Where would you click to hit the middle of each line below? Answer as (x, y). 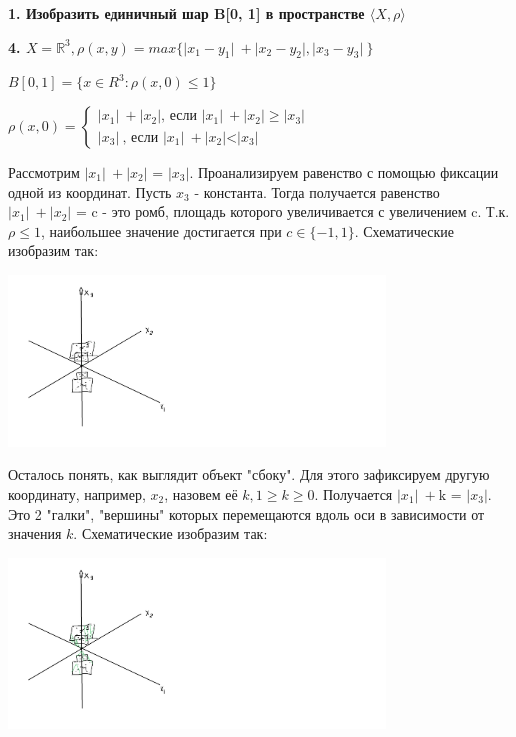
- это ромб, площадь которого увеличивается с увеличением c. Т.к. (306, 211)
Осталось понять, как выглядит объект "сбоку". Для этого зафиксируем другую (249, 474)
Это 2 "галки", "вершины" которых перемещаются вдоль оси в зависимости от (246, 513)
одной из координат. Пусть (90, 191)
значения (35, 533)
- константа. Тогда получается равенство (317, 191)
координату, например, (77, 493)
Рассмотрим (44, 171)
